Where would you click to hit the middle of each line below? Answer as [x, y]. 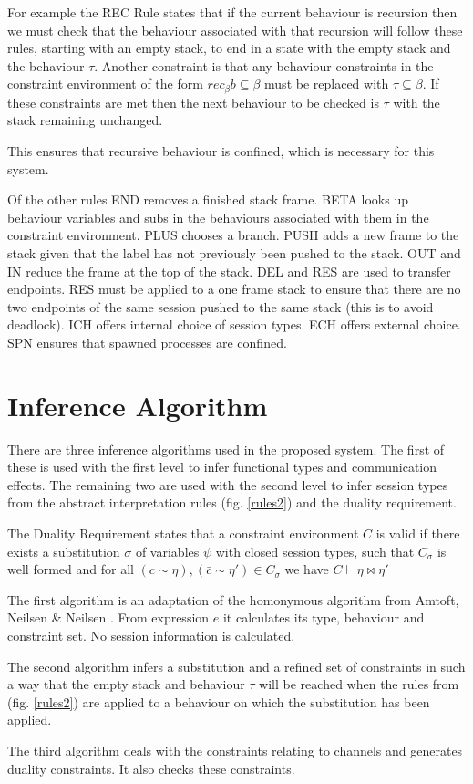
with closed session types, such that [315, 551]
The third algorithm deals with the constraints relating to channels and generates [235, 750]
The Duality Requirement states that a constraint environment [183, 533]
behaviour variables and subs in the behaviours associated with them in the [218, 217]
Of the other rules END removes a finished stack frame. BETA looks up [208, 199]
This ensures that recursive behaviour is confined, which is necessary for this [221, 151]
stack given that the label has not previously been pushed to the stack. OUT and [234, 252]
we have [307, 569]
